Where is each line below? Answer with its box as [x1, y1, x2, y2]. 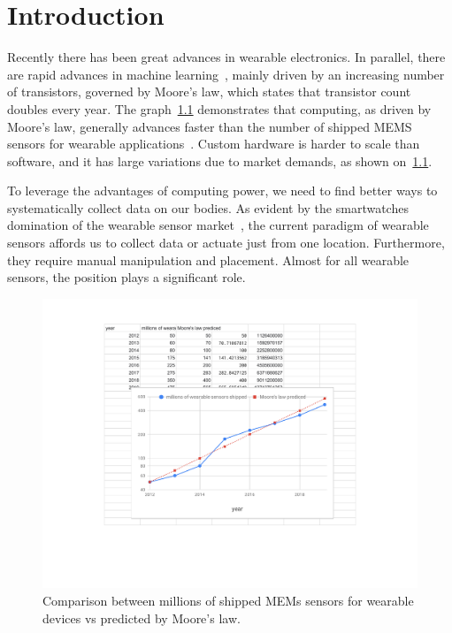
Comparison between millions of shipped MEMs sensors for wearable [42, 591, 414, 609]
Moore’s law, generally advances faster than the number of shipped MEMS [7, 117, 412, 135]
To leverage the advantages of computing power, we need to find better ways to [7, 181, 438, 200]
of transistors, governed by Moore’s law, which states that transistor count [7, 82, 411, 101]
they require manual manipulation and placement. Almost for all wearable [7, 250, 410, 269]
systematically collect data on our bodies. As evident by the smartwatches [7, 198, 409, 217]
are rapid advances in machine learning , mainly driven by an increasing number [7, 65, 445, 83]
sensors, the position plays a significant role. [7, 268, 246, 286]
